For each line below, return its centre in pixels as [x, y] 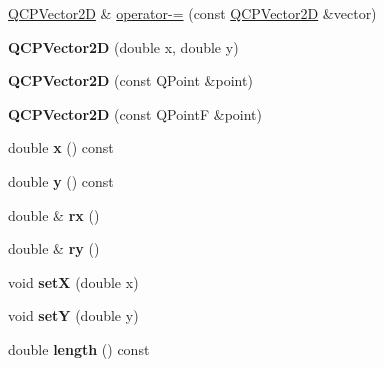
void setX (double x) [73, 281]
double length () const [79, 348]
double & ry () [54, 248]
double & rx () [54, 214]
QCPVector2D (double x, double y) [123, 46]
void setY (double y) [73, 315]
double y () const [61, 180]
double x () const [61, 147]
